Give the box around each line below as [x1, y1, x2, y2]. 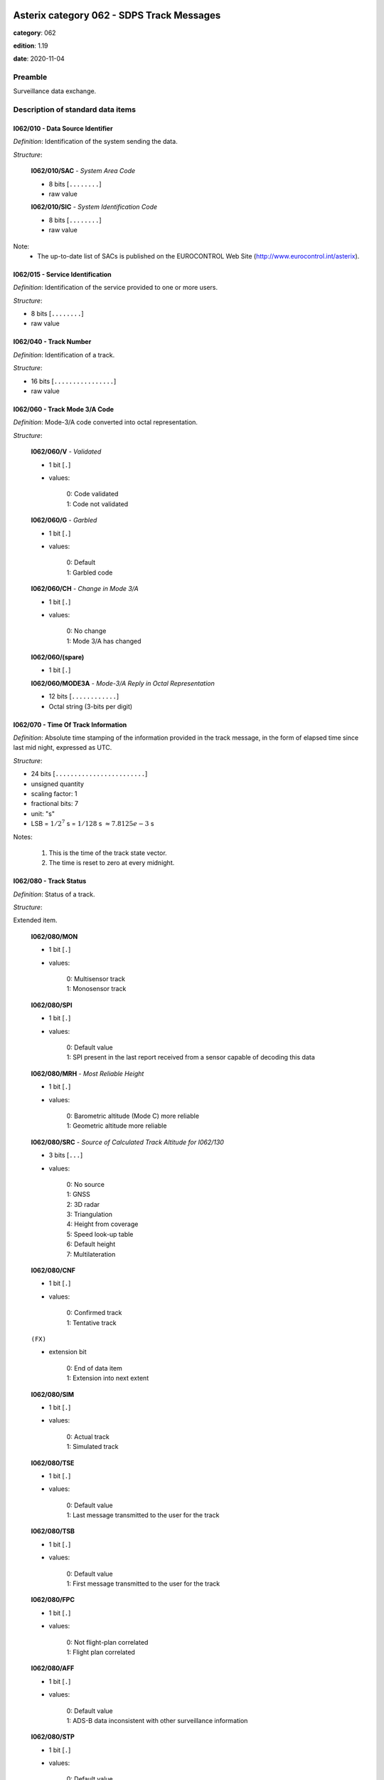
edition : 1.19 [13, 41, 49, 50]
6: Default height [66, 1240, 116, 1249]
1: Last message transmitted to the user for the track [66, 1511, 220, 1519]
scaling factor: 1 [31, 789, 78, 797]
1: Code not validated [66, 499, 129, 508]
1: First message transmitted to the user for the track [66, 1579, 220, 1588]
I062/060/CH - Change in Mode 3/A [31, 585, 139, 593]
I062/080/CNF [31, 1266, 76, 1274]
